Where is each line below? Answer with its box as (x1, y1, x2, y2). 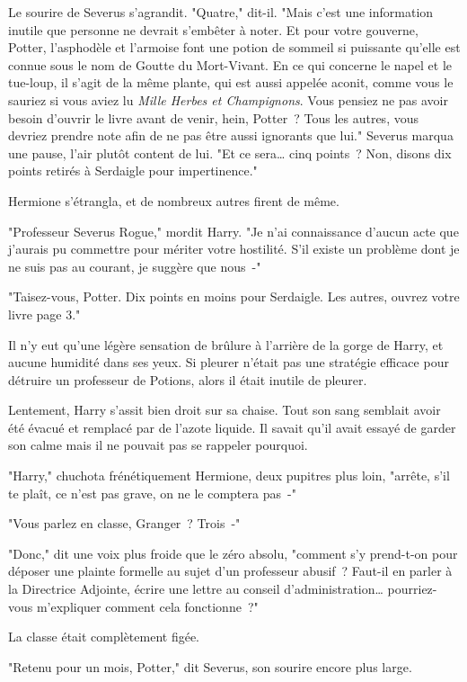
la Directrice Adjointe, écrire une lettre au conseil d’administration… (8, 579, 383, 598)
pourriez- (387, 579, 437, 598)
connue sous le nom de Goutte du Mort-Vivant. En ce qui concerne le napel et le (8, 55, 452, 74)
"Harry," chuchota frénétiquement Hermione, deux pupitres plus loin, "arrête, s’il (8, 466, 450, 485)
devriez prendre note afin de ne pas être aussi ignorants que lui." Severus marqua (8, 126, 454, 145)
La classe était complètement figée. (8, 627, 200, 646)
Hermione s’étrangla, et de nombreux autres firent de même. (8, 191, 339, 210)
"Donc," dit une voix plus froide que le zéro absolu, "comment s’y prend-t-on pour (8, 543, 458, 562)
